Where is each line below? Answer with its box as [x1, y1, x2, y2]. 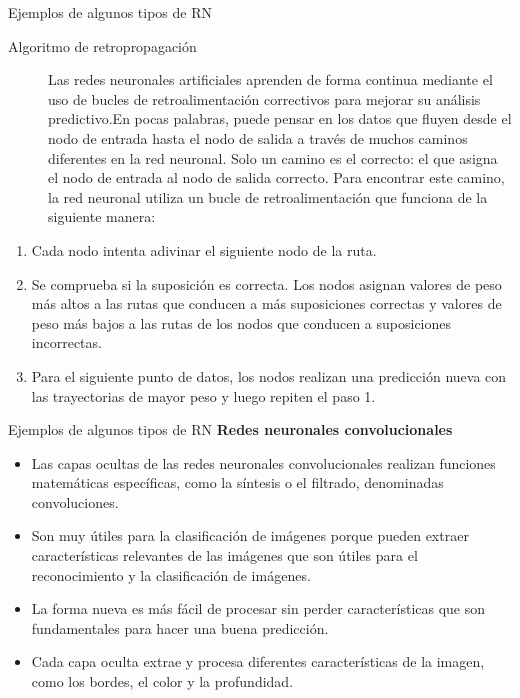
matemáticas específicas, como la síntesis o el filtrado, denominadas [31, 472, 444, 493]
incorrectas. [31, 332, 102, 353]
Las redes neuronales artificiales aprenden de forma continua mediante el [48, 69, 493, 90]
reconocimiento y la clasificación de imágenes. [31, 564, 311, 585]
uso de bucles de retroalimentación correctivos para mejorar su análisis [48, 88, 481, 109]
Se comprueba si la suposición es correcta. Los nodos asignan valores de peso [31, 273, 502, 294]
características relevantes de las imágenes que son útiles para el [31, 545, 418, 566]
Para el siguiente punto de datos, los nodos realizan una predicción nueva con [31, 365, 507, 386]
